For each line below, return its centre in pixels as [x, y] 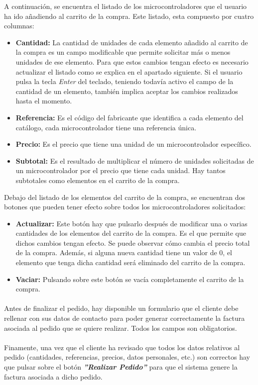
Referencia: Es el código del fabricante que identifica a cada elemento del [129, 117]
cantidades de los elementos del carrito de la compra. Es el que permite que [131, 233]
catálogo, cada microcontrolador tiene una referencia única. [106, 127]
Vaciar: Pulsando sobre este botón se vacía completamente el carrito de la [130, 279]
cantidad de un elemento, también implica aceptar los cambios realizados [127, 91]
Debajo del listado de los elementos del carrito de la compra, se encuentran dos [125, 197]
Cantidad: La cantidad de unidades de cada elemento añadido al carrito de [132, 42]
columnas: [19, 26]
